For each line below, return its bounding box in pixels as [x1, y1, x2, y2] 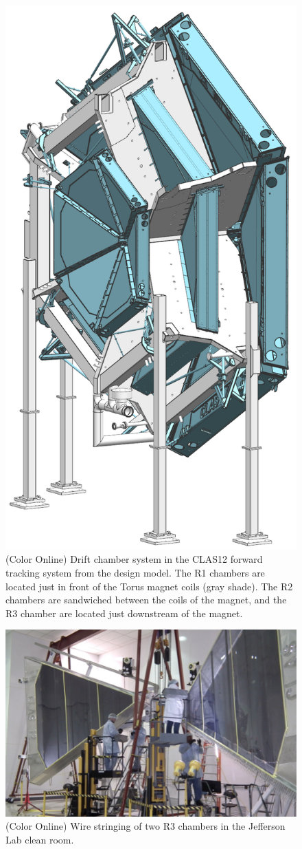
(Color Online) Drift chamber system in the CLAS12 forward [5, 552, 263, 566]
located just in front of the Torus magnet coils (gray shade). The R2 [5, 579, 293, 593]
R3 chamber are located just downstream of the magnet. [5, 605, 243, 620]
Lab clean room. [5, 832, 74, 846]
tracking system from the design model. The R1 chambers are [5, 566, 265, 580]
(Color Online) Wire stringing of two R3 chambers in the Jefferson [5, 819, 286, 833]
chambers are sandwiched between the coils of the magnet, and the [5, 592, 287, 607]
